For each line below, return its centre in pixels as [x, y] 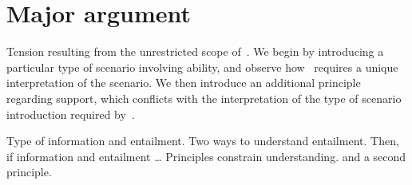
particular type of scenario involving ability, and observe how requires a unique [202, 67]
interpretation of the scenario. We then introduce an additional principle [184, 83]
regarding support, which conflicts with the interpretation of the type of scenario [204, 98]
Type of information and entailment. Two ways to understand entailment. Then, [203, 141]
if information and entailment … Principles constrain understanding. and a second [206, 156]
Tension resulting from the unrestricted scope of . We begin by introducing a [195, 51]
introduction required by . [71, 114]
